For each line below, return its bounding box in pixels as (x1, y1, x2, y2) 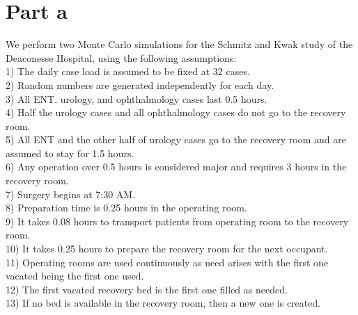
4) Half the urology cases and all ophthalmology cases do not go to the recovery (6, 105, 346, 120)
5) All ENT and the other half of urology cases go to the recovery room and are (6, 132, 347, 147)
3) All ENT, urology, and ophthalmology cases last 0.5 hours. (6, 91, 267, 106)
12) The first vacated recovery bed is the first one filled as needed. (6, 282, 288, 296)
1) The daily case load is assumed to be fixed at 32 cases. (6, 64, 250, 79)
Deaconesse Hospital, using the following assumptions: (6, 50, 237, 65)
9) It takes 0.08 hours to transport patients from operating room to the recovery (6, 213, 349, 228)
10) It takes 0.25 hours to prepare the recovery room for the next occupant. (6, 241, 328, 256)
